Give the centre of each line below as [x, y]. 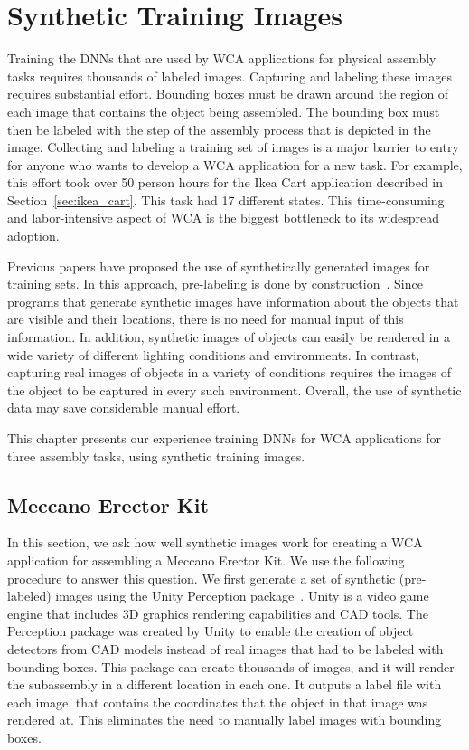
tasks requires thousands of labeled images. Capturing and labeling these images [230, 76]
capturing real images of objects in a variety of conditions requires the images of [229, 372]
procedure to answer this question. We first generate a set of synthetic [202, 578]
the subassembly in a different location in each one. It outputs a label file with [225, 684]
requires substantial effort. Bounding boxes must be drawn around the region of [228, 94]
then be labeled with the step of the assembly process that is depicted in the [219, 129]
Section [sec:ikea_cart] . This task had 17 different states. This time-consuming [226, 199]
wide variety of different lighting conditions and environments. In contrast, [214, 354]
